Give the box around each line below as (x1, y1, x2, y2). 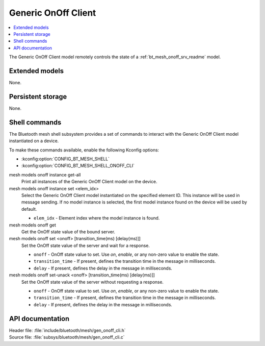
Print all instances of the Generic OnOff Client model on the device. (21, 179, 158, 185)
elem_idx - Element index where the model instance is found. (33, 215, 160, 221)
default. (21, 206, 37, 212)
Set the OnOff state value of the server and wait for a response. (21, 243, 150, 248)
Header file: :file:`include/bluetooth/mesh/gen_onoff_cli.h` (9, 327, 126, 333)
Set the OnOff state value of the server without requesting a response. (21, 279, 164, 285)
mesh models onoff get (9, 222, 56, 228)
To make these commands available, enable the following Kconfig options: (9, 147, 159, 153)
